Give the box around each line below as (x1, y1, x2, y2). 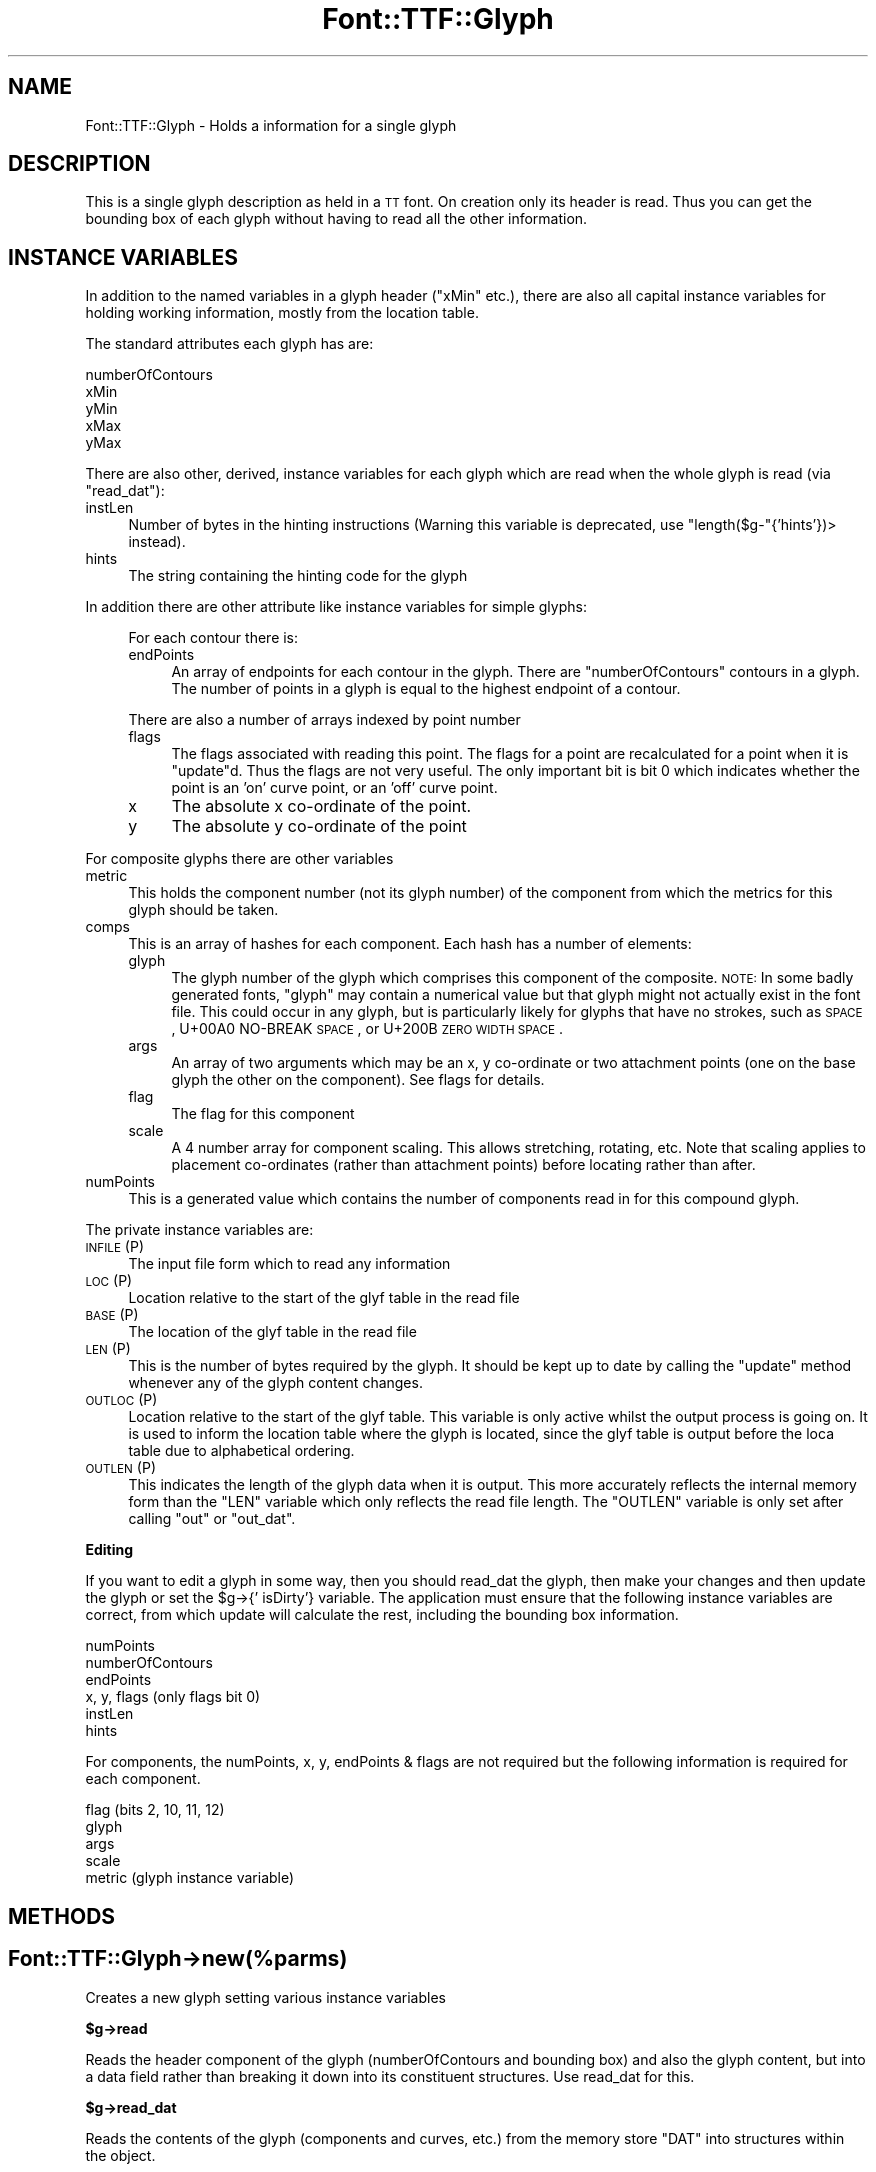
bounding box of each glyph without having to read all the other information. (85, 210, 588, 228)
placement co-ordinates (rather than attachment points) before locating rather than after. (171, 1156, 756, 1174)
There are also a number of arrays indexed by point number (128, 711, 521, 729)
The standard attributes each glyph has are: (85, 335, 374, 353)
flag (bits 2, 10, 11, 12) (85, 1801, 225, 1819)
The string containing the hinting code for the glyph (128, 567, 468, 585)
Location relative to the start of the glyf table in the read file (128, 1289, 520, 1307)
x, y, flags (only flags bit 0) (85, 1688, 261, 1706)
